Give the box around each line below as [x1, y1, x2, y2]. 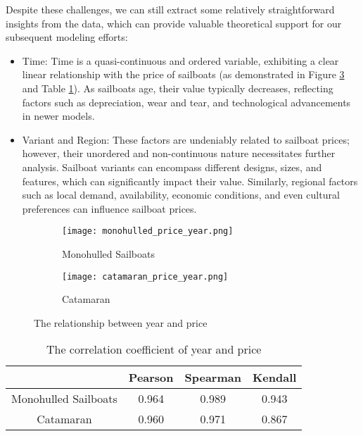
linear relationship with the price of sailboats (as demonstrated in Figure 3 [22, 67, 345, 82]
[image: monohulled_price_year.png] [62, 226, 234, 237]
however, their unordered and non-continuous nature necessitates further [22, 146, 336, 161]
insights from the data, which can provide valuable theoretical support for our [6, 15, 342, 30]
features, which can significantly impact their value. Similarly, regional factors [22, 173, 358, 188]
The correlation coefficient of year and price [46, 341, 262, 358]
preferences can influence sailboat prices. [22, 201, 197, 216]
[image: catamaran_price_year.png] [62, 271, 229, 282]
